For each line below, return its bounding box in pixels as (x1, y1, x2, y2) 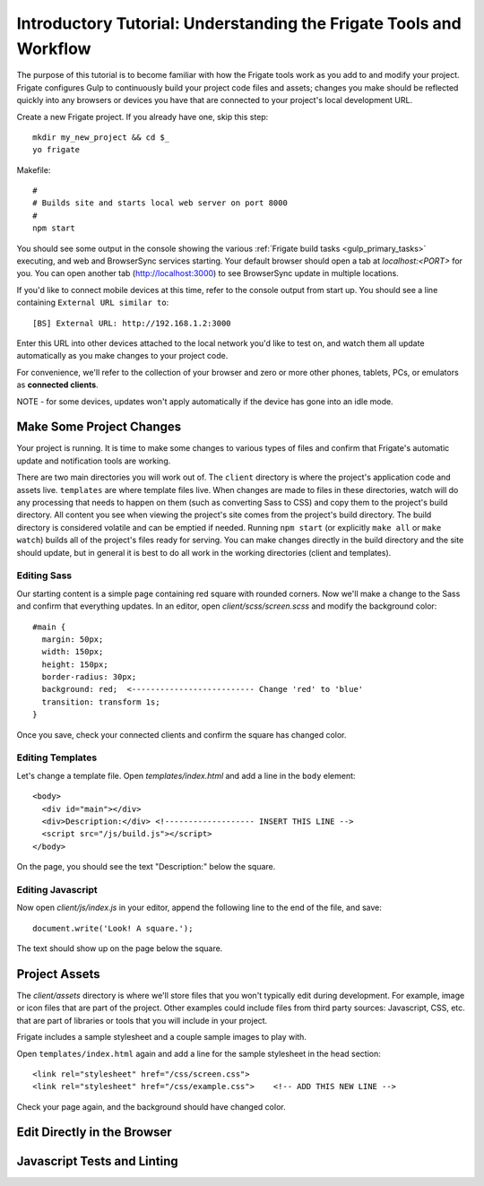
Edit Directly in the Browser (16, 1125, 172, 1140)
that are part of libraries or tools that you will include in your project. (16, 1015, 268, 1026)
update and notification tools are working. (16, 455, 171, 466)
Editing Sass (16, 569, 73, 582)
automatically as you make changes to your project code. (16, 351, 229, 361)
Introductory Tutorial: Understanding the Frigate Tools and (16, 13, 462, 33)
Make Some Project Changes (16, 420, 182, 435)
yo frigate (32, 144, 81, 155)
